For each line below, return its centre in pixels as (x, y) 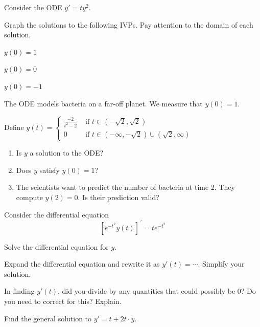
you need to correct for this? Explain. (63, 301)
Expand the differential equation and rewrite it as (82, 264)
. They (224, 187)
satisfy (50, 170)
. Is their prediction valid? (119, 197)
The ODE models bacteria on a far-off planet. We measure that (103, 103)
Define (14, 127)
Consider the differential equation (57, 214)
